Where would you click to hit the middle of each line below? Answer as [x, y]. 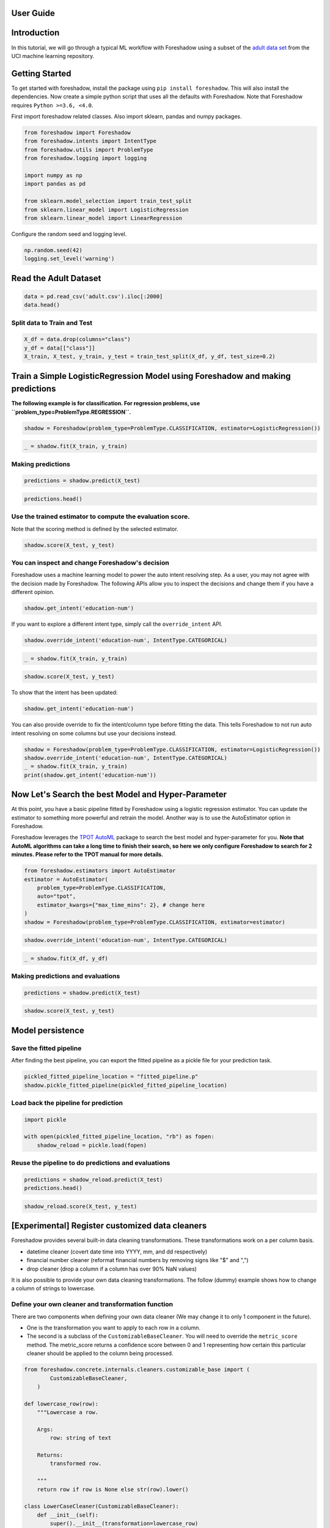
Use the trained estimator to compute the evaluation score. [101, 516]
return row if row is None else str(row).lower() [113, 1489]
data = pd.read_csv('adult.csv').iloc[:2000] [94, 296]
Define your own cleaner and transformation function [92, 1304]
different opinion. [33, 592]
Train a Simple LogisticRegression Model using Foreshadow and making [151, 376]
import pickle [45, 1119]
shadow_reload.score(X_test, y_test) [81, 1206]
